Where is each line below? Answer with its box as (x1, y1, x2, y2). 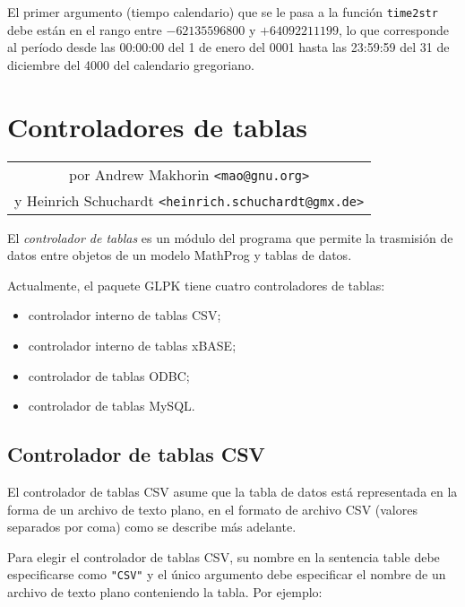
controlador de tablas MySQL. (28, 396, 195, 415)
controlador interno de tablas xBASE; (28, 335, 237, 354)
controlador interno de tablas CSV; (28, 306, 221, 325)
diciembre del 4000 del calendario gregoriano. (7, 55, 254, 74)
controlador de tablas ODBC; (28, 366, 190, 385)
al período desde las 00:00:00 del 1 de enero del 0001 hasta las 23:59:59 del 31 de (7, 38, 450, 56)
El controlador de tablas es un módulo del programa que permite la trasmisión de (7, 228, 453, 247)
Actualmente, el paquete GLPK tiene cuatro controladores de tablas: (7, 275, 385, 294)
